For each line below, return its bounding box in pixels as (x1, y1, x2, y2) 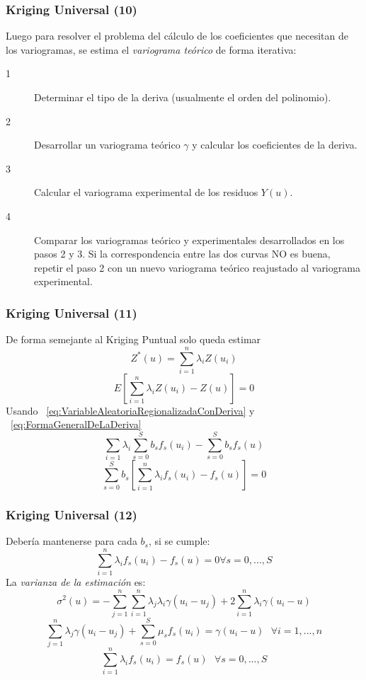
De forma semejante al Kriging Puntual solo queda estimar (6, 332, 261, 347)
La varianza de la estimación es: (6, 575, 146, 589)
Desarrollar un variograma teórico (34, 137, 181, 152)
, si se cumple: (148, 534, 210, 548)
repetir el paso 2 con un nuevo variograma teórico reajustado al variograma (34, 260, 360, 275)
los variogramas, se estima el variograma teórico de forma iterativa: (6, 42, 297, 57)
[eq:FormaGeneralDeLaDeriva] (11, 417, 142, 432)
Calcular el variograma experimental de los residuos (34, 185, 258, 200)
